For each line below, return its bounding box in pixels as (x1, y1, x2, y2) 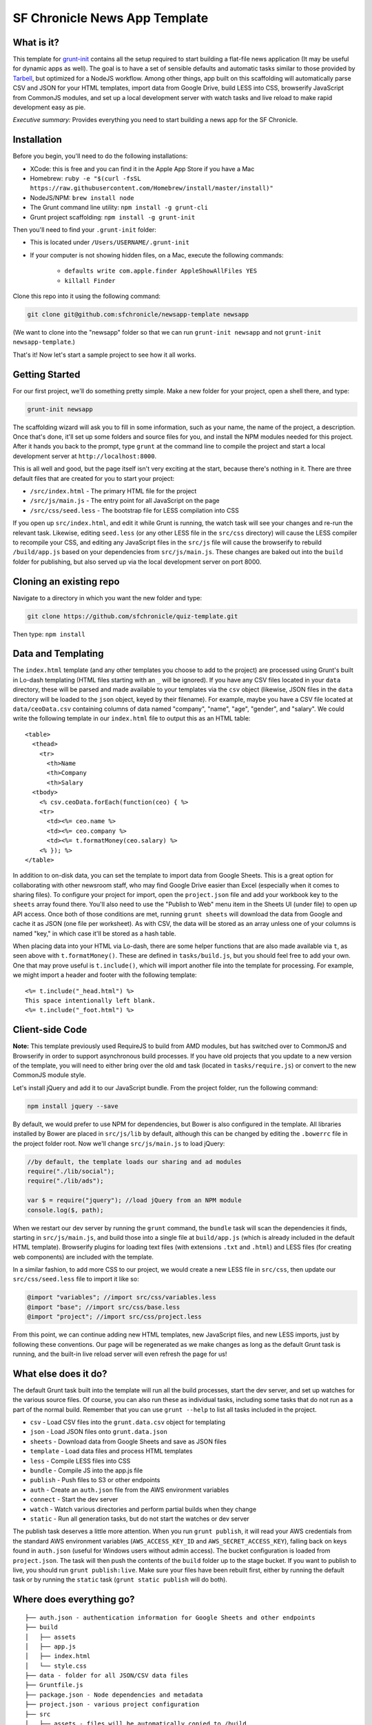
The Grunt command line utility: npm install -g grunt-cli (30, 204, 208, 212)
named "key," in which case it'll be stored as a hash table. (12, 929, 176, 938)
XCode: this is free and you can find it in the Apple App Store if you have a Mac (30, 164, 255, 172)
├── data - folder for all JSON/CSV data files (25, 1672, 189, 1679)
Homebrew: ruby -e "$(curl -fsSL (30, 175, 141, 183)
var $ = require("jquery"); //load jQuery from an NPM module (27, 1196, 242, 1204)
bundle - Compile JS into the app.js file (30, 1466, 143, 1475)
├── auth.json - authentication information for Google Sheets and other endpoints (25, 1613, 316, 1621)
